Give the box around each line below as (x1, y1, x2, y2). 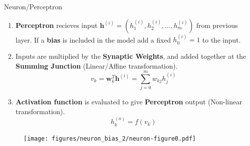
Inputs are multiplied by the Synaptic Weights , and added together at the (15, 51, 246, 61)
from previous (196, 20, 238, 30)
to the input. (202, 34, 241, 45)
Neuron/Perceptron (4, 1, 62, 11)
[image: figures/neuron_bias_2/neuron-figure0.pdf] (24, 135, 196, 142)
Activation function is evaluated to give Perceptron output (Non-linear (15, 97, 242, 107)
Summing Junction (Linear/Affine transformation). (15, 60, 178, 71)
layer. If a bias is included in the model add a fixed (15, 34, 171, 45)
